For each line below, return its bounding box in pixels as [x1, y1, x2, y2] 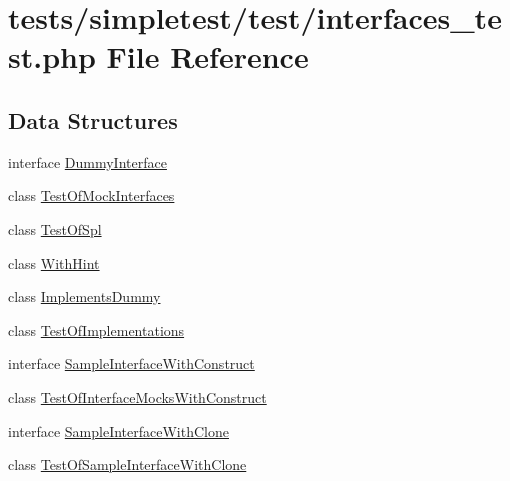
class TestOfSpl [8, 218, 102, 239]
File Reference [106, 36, 309, 77]
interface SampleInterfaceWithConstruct [8, 353, 255, 374]
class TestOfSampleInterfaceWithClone [8, 454, 247, 475]
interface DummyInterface [8, 151, 167, 172]
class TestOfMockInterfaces [8, 185, 175, 206]
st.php [8, 36, 96, 77]
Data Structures [8, 104, 178, 135]
